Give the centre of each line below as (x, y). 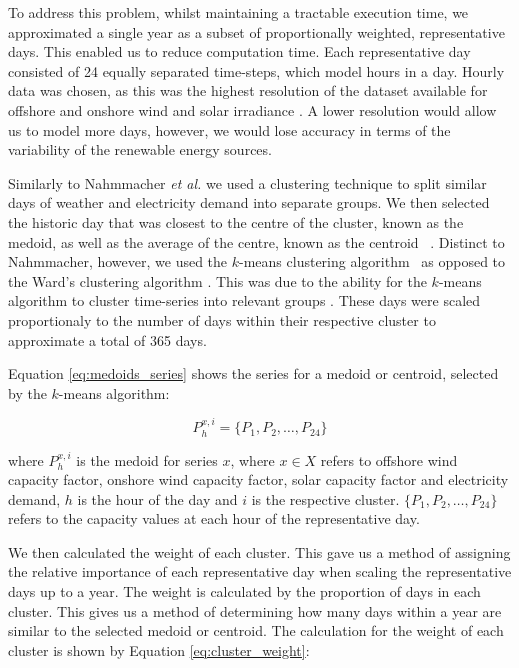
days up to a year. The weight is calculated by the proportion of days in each (244, 591)
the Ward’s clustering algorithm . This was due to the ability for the (217, 280)
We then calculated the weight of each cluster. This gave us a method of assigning (259, 551)
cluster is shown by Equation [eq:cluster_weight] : (159, 649)
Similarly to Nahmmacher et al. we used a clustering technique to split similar (247, 182)
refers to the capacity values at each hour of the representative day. (214, 518)
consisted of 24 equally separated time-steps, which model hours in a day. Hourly (256, 70)
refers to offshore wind (389, 459)
